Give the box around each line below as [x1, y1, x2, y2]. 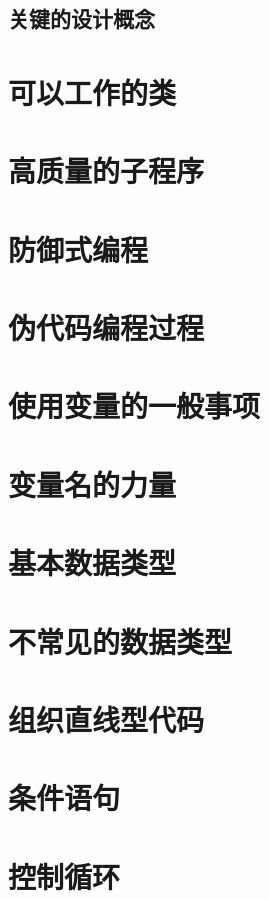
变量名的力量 [8, 463, 177, 504]
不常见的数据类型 [8, 620, 233, 661]
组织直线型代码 [8, 698, 205, 739]
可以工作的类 [8, 71, 177, 112]
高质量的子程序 [8, 150, 205, 191]
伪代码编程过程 [8, 307, 205, 348]
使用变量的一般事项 [8, 385, 261, 426]
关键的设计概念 [8, 3, 155, 34]
